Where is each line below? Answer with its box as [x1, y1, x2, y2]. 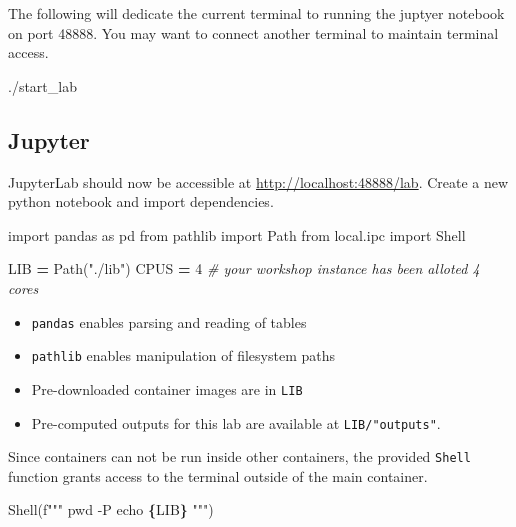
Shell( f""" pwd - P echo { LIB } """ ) [8, 499, 214, 520]
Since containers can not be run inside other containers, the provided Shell [8, 446, 471, 467]
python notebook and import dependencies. [8, 191, 274, 212]
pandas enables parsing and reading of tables [31, 311, 307, 332]
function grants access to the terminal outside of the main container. [8, 465, 428, 486]
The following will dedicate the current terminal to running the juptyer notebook [8, 3, 505, 23]
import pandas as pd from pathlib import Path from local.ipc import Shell [8, 224, 466, 245]
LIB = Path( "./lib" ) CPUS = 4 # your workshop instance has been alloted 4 [8, 258, 480, 279]
